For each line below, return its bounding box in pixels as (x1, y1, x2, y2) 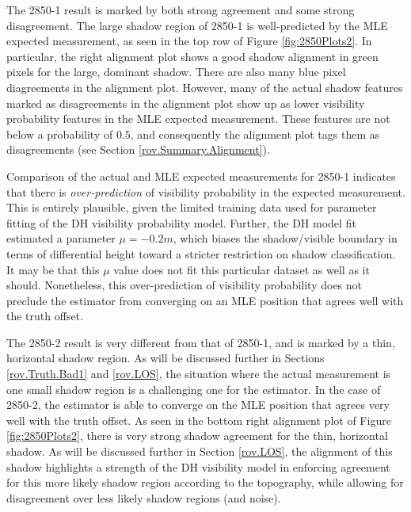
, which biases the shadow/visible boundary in (173, 230, 398, 246)
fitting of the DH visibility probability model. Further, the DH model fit (6, 214, 356, 231)
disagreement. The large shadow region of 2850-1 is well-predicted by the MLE (6, 17, 388, 33)
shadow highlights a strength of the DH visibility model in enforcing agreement (6, 458, 390, 475)
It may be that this (6, 261, 100, 277)
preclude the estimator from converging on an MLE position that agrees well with (6, 292, 404, 308)
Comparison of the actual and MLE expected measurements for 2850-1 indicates (6, 167, 396, 184)
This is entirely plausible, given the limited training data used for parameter (6, 199, 377, 216)
